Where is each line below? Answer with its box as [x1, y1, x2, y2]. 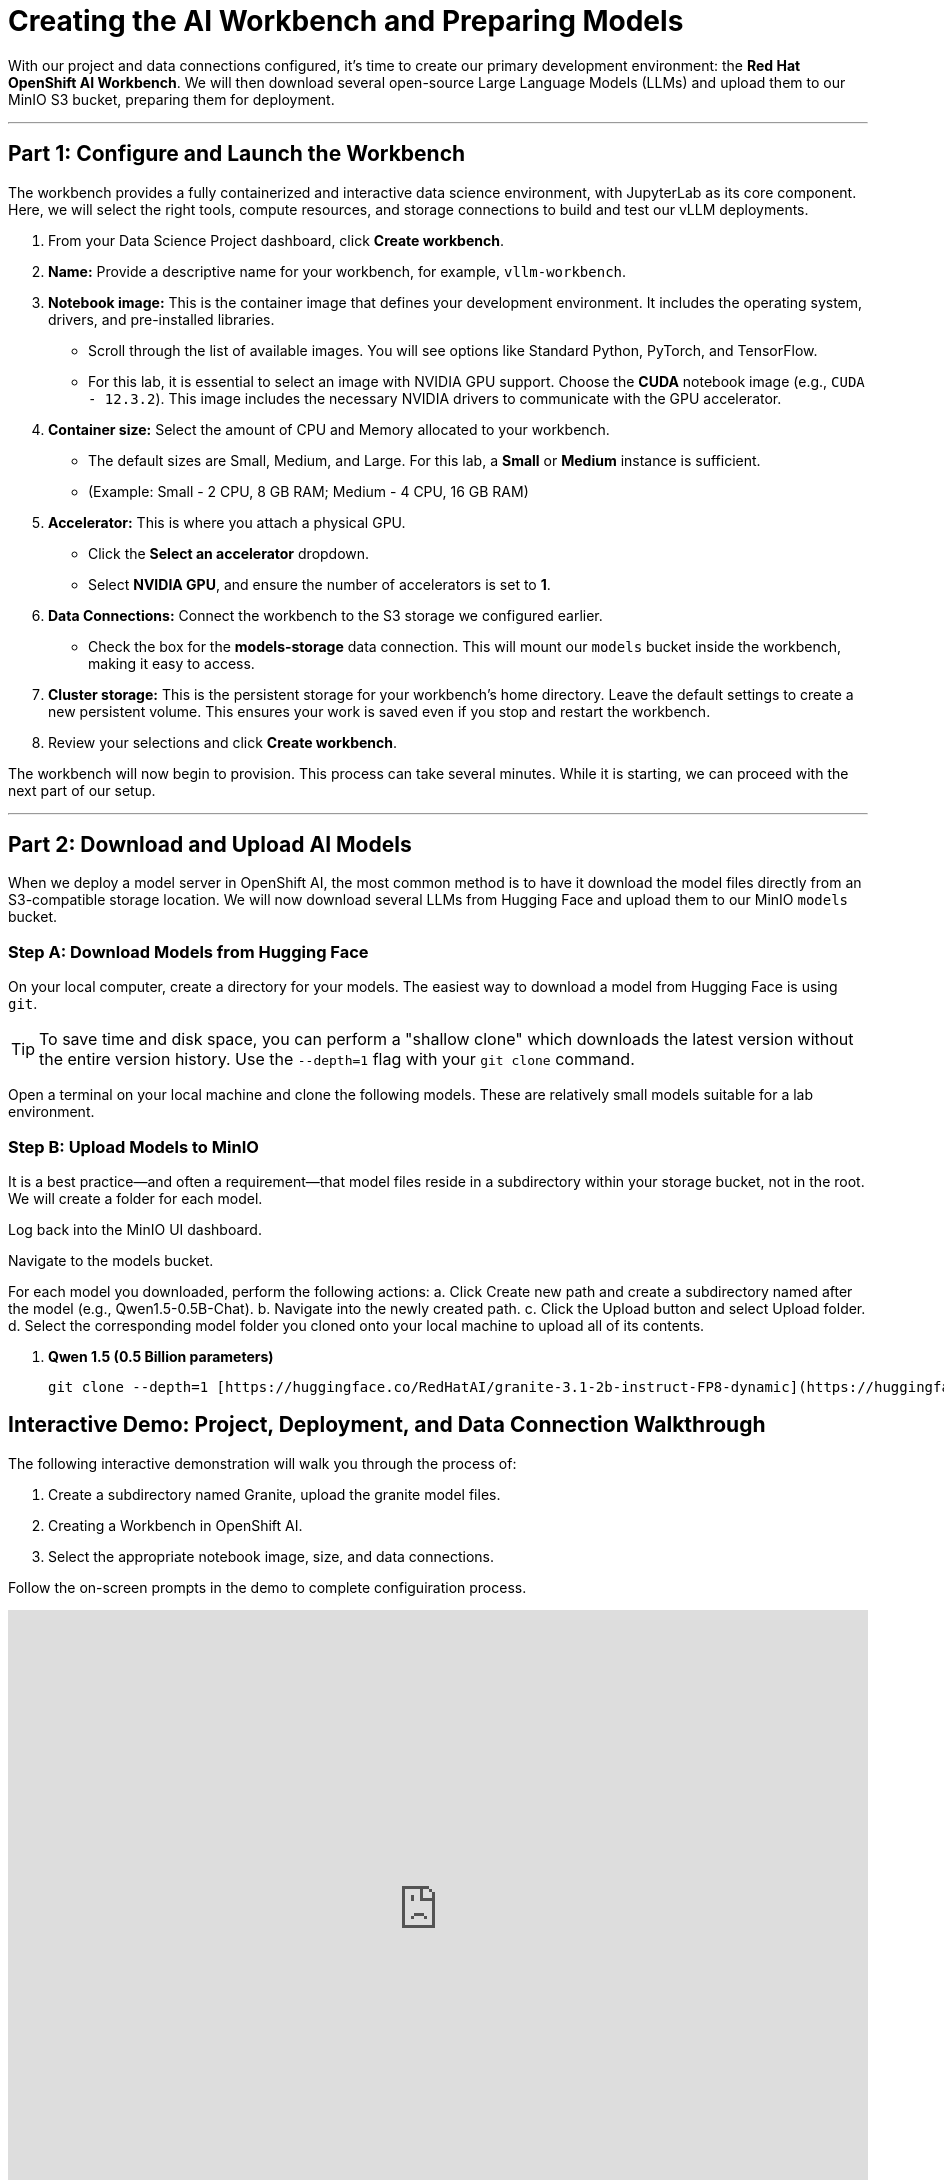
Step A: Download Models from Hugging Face [8, 941, 369, 962]
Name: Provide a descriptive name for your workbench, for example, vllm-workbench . [48, 262, 627, 280]
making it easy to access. [88, 654, 255, 672]
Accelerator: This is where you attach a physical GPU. [48, 513, 406, 531]
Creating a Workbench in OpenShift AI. [48, 1516, 303, 1534]
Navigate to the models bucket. [8, 1251, 214, 1269]
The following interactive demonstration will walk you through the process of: [8, 1454, 517, 1472]
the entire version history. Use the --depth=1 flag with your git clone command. [39, 1049, 635, 1070]
